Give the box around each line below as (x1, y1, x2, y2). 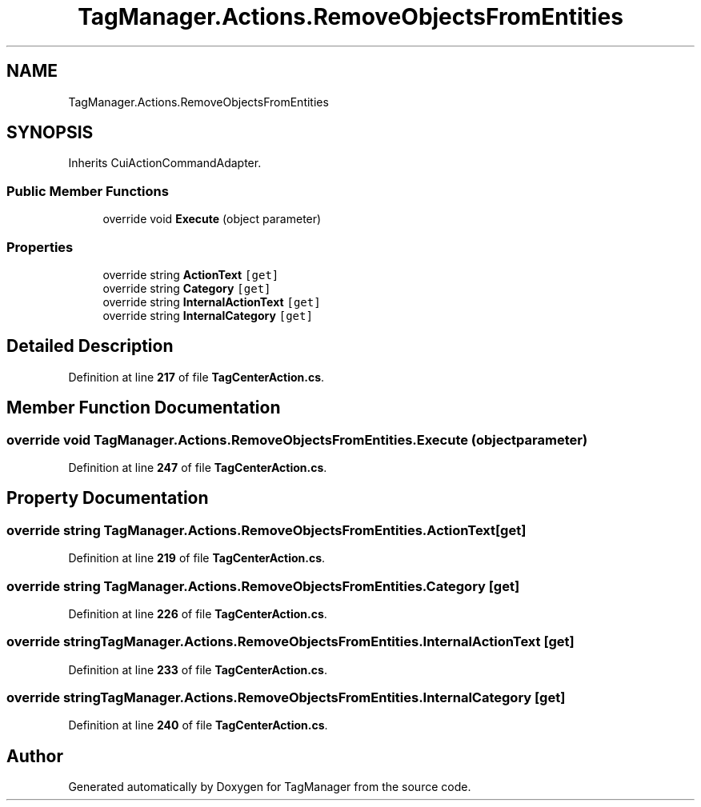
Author (6, 745, 63, 766)
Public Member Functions (6, 182, 169, 199)
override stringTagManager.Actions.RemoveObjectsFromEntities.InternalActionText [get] (6, 633, 575, 650)
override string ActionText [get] (102, 267, 279, 282)
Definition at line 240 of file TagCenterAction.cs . (68, 718, 328, 733)
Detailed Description (6, 336, 174, 357)
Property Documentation (6, 488, 209, 509)
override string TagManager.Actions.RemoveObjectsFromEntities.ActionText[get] (6, 521, 527, 538)
